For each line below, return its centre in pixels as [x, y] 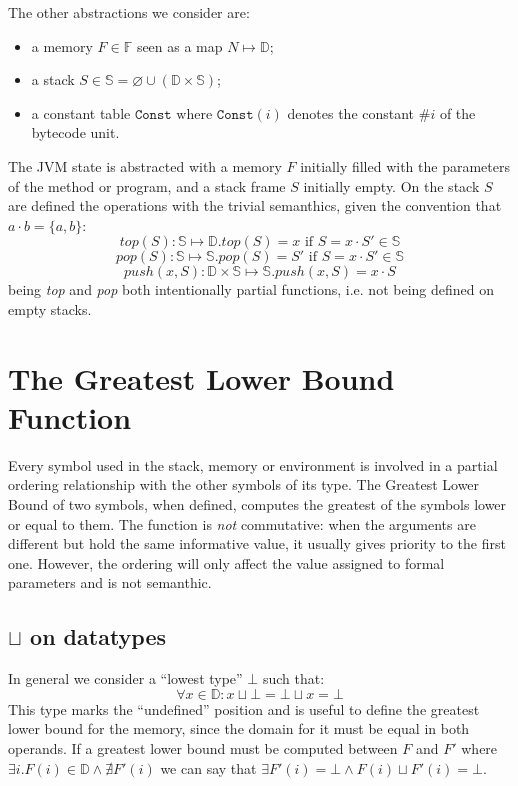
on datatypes [98, 636]
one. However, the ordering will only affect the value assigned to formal [226, 562]
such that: [293, 678]
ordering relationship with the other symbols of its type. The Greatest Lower [244, 484]
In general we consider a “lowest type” [125, 678]
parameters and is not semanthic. [110, 582]
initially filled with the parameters [405, 165]
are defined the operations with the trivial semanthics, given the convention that [255, 205]
